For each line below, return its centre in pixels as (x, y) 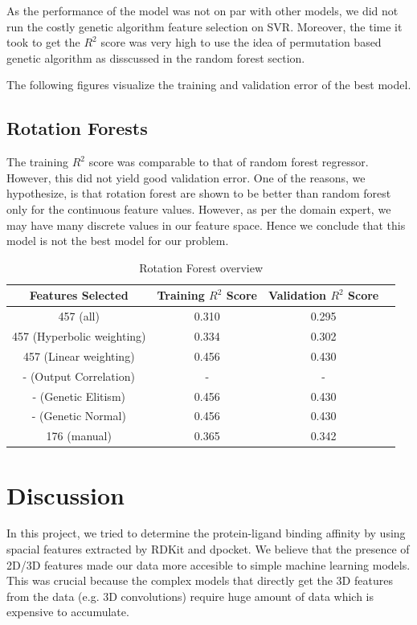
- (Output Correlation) (79, 376)
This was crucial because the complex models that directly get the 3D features (200, 580)
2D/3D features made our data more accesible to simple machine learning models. (208, 564)
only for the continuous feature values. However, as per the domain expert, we (199, 208)
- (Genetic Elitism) (79, 396)
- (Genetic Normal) (79, 416)
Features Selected (79, 295)
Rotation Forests (77, 128)
